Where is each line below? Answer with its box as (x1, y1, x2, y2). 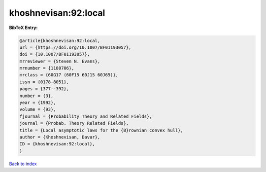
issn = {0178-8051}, (19, 79, 69, 85)
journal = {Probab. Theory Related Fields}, (19, 121, 129, 126)
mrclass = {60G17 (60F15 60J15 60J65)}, (19, 72, 118, 78)
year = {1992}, (19, 100, 56, 105)
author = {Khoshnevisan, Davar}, (19, 135, 100, 140)
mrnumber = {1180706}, (19, 66, 74, 71)
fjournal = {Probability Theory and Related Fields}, (19, 113, 152, 119)
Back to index (9, 161, 37, 167)
